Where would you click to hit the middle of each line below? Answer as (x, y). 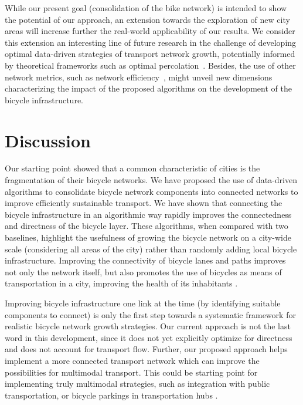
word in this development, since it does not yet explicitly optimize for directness (149, 337)
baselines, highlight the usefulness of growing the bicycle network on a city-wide (148, 237)
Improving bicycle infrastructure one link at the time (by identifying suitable (143, 303)
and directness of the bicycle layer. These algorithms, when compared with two (147, 226)
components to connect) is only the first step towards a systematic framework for (150, 314)
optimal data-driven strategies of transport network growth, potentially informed (150, 54)
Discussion (48, 140)
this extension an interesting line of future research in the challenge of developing (151, 42)
